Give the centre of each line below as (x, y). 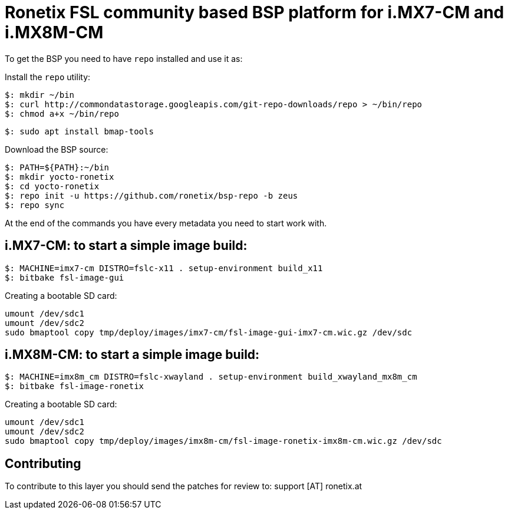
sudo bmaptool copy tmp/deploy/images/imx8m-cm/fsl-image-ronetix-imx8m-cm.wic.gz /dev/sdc (223, 441)
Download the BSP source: (57, 149)
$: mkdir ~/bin (40, 95)
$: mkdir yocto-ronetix (60, 177)
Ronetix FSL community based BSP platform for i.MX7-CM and (255, 12)
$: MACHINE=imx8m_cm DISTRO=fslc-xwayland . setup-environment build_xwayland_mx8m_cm (211, 377)
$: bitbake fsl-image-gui (65, 277)
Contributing (43, 463)
